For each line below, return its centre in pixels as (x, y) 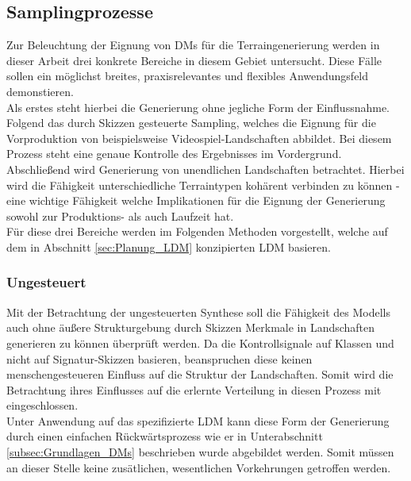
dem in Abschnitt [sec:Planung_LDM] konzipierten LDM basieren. (169, 246)
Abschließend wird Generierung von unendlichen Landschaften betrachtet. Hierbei (205, 169)
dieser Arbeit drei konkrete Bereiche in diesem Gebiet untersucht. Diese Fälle (194, 60)
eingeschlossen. (42, 405)
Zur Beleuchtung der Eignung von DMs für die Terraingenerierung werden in (193, 45)
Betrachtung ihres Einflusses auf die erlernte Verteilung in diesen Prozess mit (194, 389)
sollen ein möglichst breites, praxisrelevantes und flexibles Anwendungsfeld (188, 76)
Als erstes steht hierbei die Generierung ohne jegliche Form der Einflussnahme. (198, 107)
